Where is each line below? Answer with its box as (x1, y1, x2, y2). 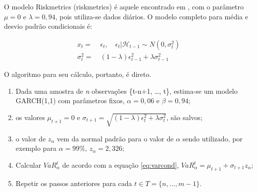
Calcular (15, 160, 42, 170)
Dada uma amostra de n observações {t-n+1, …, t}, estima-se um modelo (15, 85, 238, 96)
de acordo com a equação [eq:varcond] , (62, 160, 179, 170)
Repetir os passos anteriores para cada (15, 178, 132, 188)
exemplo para (15, 143, 56, 153)
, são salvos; (166, 112, 203, 122)
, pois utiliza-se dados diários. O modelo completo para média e (55, 11, 248, 21)
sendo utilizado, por (182, 133, 243, 143)
